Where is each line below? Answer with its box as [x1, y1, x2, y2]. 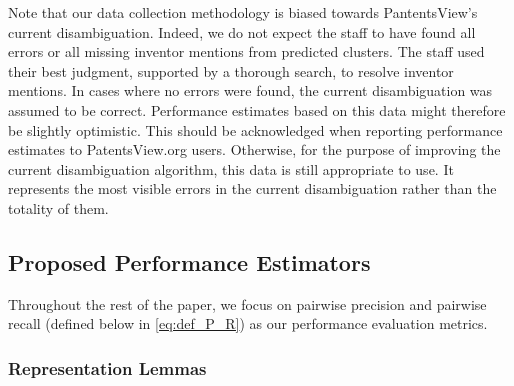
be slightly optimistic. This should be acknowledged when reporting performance [8, 119, 503, 140]
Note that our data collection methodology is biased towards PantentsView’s [8, 2, 478, 22]
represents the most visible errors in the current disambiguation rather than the [8, 178, 497, 199]
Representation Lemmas [8, 355, 207, 380]
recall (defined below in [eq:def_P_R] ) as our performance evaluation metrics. [8, 313, 488, 334]
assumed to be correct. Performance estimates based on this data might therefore [8, 99, 506, 120]
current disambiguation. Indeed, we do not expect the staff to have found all [8, 21, 476, 42]
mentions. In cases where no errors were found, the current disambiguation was [8, 80, 493, 101]
